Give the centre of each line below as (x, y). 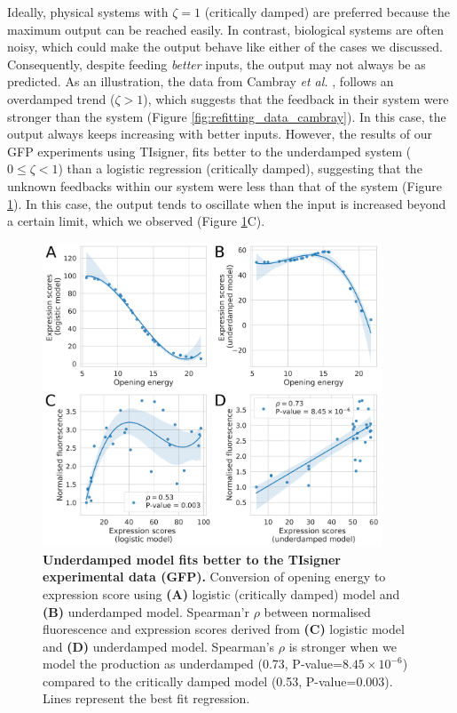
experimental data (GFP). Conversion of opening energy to (214, 577)
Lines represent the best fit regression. (146, 698)
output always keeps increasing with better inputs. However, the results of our (220, 134)
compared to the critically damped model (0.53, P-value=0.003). (218, 681)
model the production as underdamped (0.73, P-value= (193, 664)
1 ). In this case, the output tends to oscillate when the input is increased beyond (227, 203)
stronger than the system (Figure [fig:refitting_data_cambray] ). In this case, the (227, 116)
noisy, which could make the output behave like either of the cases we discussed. (225, 47)
